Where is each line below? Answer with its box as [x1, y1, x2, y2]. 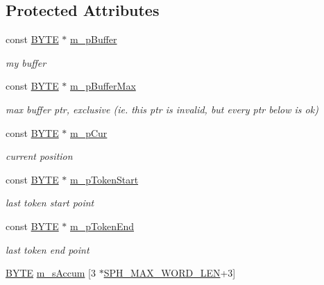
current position [6, 149, 73, 163]
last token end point [6, 242, 89, 256]
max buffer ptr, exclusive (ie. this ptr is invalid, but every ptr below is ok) [6, 101, 318, 116]
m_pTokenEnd [70, 218, 135, 233]
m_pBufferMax [70, 79, 136, 93]
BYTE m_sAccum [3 [6, 266, 96, 280]
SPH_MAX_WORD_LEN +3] [103, 266, 236, 280]
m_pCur [70, 125, 108, 140]
